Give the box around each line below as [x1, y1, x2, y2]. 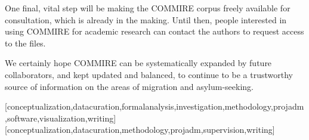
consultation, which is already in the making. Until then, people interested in [5, 13, 287, 26]
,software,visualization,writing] [5, 111, 116, 124]
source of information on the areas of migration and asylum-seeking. [5, 80, 254, 92]
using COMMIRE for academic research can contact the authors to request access [5, 25, 304, 38]
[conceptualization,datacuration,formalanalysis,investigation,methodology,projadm [5, 100, 304, 113]
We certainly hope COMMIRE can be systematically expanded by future [5, 57, 272, 69]
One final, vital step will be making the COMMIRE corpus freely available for [5, 2, 291, 14]
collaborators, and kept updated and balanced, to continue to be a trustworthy [5, 68, 293, 80]
